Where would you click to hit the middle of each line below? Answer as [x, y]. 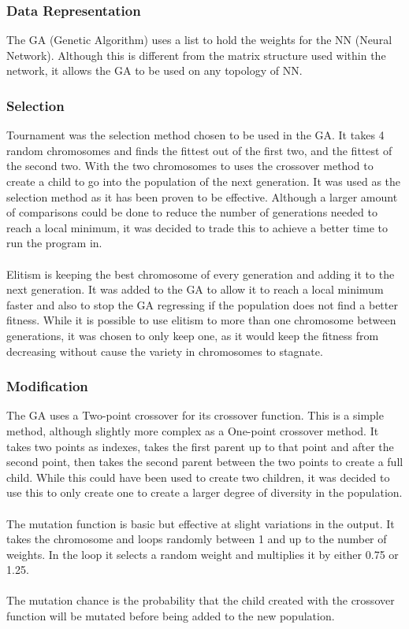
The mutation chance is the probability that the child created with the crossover [201, 600]
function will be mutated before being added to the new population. [171, 616]
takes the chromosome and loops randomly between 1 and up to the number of [197, 539]
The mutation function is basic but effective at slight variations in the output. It [201, 523]
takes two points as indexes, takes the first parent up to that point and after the [200, 446]
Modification [47, 386]
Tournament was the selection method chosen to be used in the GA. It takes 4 [195, 135]
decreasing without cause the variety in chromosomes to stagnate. [165, 351]
